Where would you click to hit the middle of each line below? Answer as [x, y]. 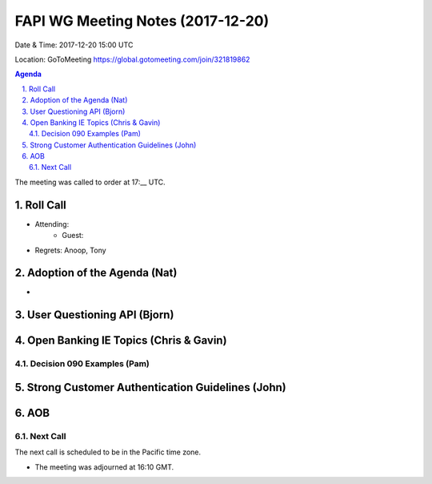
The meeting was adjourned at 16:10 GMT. [104, 467]
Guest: [73, 236]
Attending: [52, 224]
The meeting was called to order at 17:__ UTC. [90, 182]
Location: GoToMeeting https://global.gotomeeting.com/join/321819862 [132, 59]
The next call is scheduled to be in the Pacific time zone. [108, 452]
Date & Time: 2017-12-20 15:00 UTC [74, 45]
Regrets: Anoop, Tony [71, 250]
